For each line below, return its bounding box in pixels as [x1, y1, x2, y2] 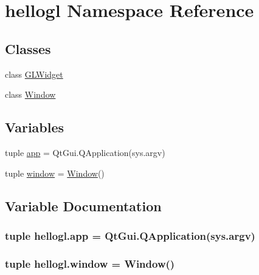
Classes [5, 39, 51, 58]
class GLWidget [5, 67, 63, 80]
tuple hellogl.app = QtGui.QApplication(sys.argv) [5, 228, 255, 243]
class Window [5, 88, 56, 101]
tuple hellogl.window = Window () [5, 256, 175, 271]
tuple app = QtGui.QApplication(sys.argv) [5, 146, 165, 158]
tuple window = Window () [5, 166, 105, 179]
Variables [5, 118, 64, 137]
